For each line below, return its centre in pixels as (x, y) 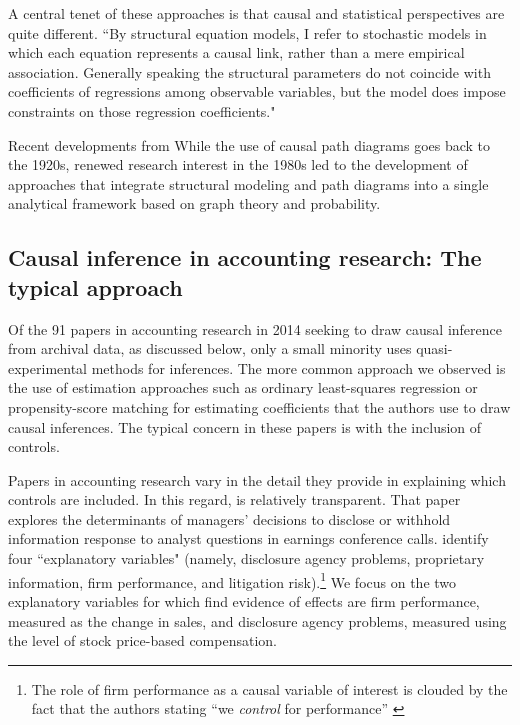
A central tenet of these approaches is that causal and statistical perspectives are (256, 13)
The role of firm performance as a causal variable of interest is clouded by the (269, 688)
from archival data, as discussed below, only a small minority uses (210, 348)
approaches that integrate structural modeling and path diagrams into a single (248, 183)
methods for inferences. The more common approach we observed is (298, 367)
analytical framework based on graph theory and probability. (194, 203)
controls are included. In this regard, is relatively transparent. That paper (234, 499)
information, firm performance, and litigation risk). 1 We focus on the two (232, 580)
